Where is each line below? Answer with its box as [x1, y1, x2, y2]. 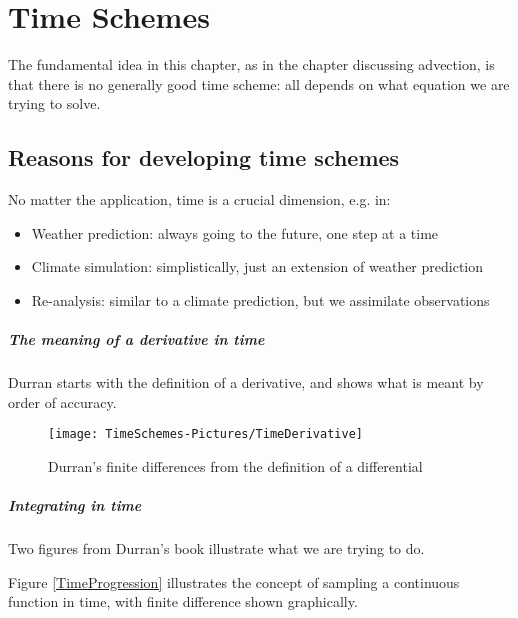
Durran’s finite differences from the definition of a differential [48, 455, 423, 476]
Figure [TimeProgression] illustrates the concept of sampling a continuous [8, 571, 460, 592]
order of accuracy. [8, 391, 117, 412]
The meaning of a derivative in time [8, 329, 265, 350]
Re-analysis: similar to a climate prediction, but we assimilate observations [31, 289, 490, 310]
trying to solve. [8, 93, 101, 114]
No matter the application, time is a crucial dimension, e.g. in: [8, 189, 391, 210]
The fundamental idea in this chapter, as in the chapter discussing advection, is [8, 54, 495, 75]
